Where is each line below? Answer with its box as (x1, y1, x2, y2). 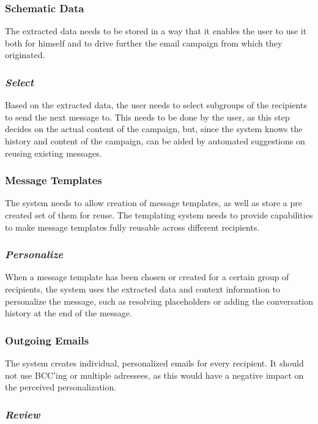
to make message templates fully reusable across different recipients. (5, 220, 260, 233)
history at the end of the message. (5, 307, 132, 319)
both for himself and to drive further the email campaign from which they (5, 36, 283, 49)
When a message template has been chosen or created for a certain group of (5, 270, 289, 283)
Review (5, 406, 40, 422)
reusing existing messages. (5, 146, 102, 159)
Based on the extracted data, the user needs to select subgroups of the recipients (5, 99, 307, 111)
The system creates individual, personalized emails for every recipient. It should (5, 357, 304, 369)
